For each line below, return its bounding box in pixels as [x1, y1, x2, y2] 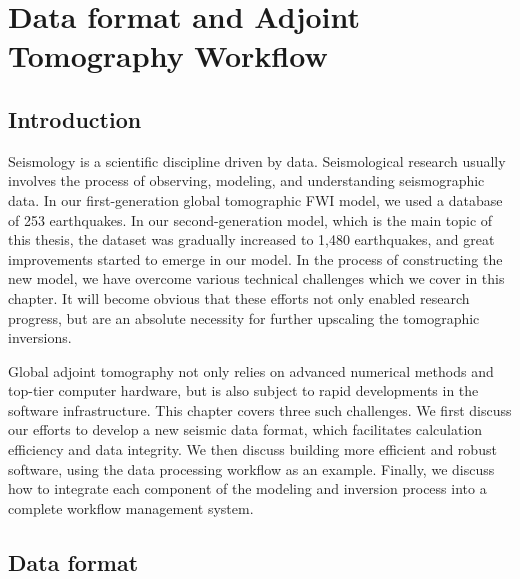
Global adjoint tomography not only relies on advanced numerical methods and [8, 360, 494, 381]
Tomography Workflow [8, 35, 328, 76]
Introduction [8, 103, 142, 134]
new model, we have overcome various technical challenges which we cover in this [8, 268, 505, 289]
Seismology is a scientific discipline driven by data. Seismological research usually [8, 150, 506, 171]
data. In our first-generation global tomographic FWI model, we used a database [8, 189, 503, 210]
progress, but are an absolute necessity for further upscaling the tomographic [8, 307, 480, 328]
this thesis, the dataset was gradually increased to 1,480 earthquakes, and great [8, 229, 495, 250]
